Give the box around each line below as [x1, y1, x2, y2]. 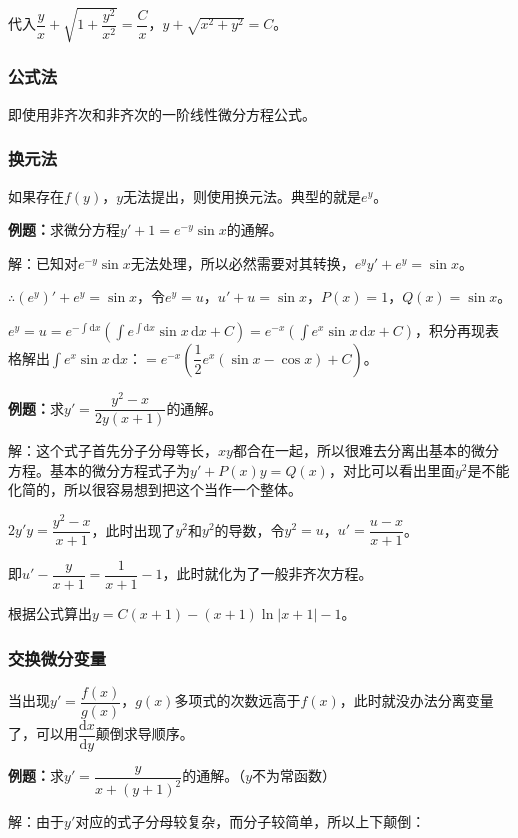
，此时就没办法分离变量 [339, 690, 494, 711]
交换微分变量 [8, 645, 107, 670]
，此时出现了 [91, 519, 176, 540]
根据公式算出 [8, 603, 92, 624]
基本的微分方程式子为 [49, 459, 190, 480]
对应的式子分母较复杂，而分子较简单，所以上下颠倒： [75, 811, 426, 832]
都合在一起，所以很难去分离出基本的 [232, 440, 471, 461]
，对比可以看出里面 [328, 459, 455, 480]
